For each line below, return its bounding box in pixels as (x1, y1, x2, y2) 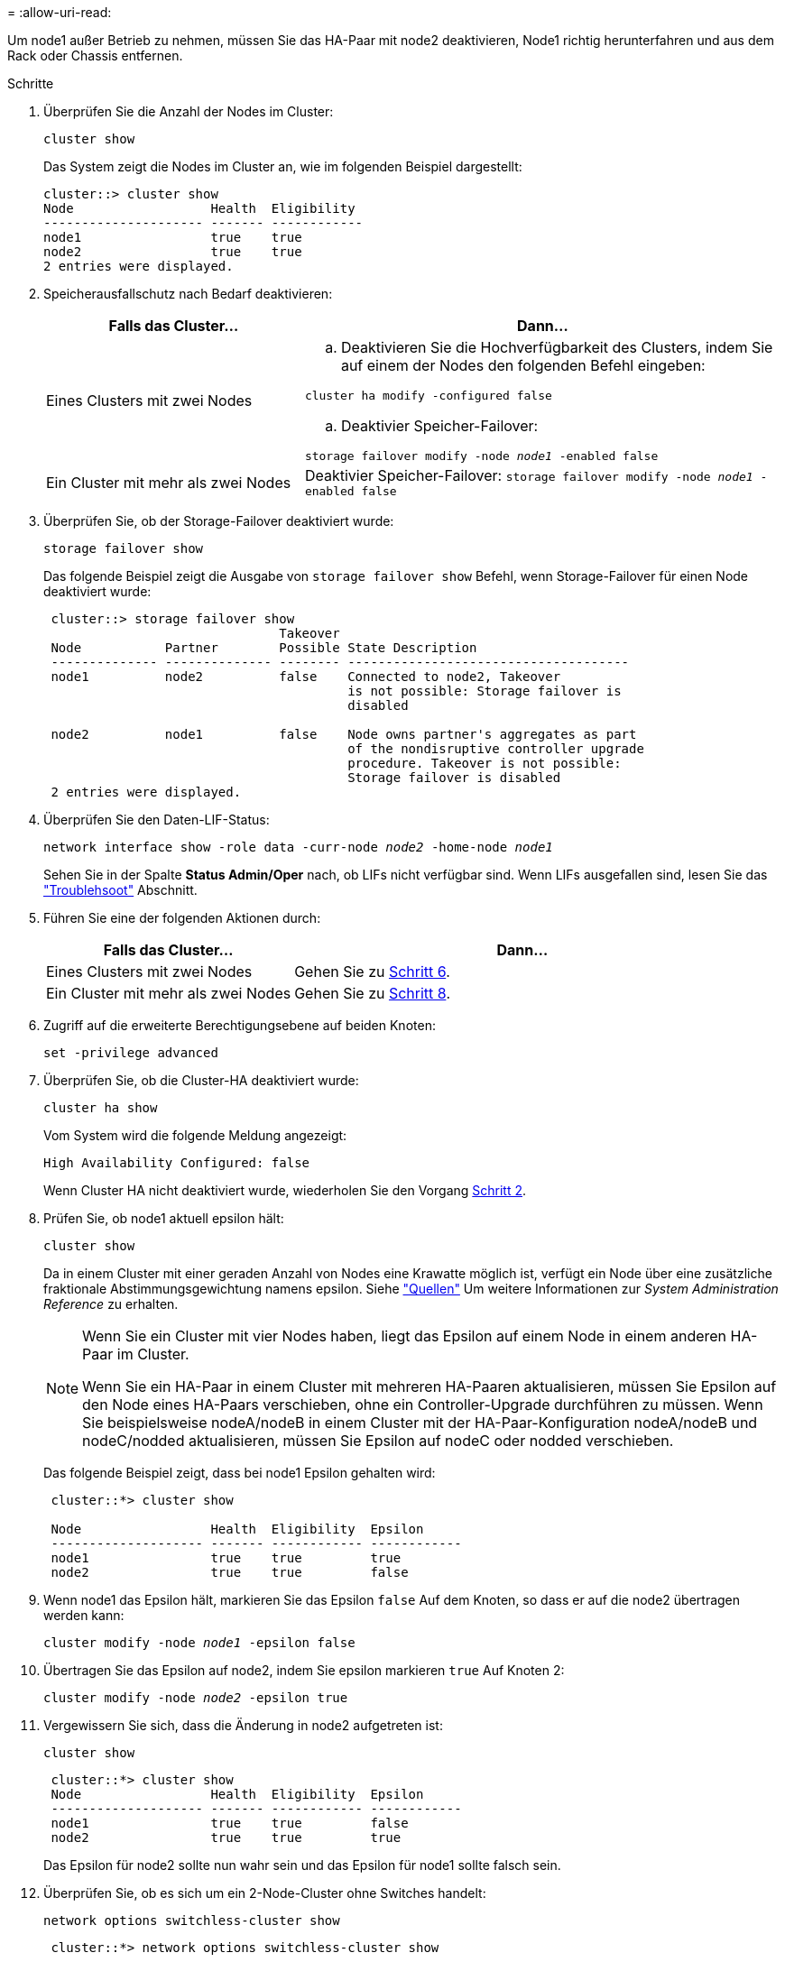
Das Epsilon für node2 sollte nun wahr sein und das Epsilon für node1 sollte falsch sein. (43, 1857, 561, 1873)
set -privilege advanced (43, 1045, 218, 1060)
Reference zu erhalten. (43, 1296, 179, 1312)
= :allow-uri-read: (7, 5, 112, 20)
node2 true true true (51, 1830, 402, 1845)
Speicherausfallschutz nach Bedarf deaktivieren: (43, 286, 333, 301)
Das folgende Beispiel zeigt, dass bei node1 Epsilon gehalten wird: (43, 1465, 436, 1480)
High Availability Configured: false (43, 1156, 310, 1170)
